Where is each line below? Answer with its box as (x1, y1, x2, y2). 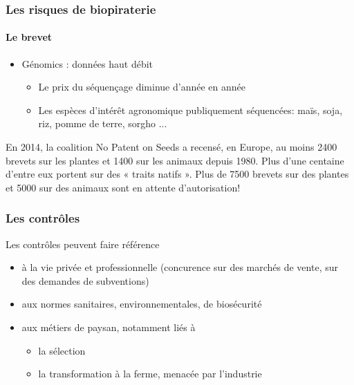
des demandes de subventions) (21, 273, 149, 288)
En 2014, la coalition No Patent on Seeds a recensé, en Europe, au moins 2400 (6, 140, 337, 154)
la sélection (38, 343, 86, 357)
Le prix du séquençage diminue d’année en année (38, 79, 245, 94)
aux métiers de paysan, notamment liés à (21, 319, 196, 334)
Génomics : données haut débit (21, 56, 153, 71)
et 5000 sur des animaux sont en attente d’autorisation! (6, 180, 241, 194)
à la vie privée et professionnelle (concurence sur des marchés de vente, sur (21, 260, 338, 274)
